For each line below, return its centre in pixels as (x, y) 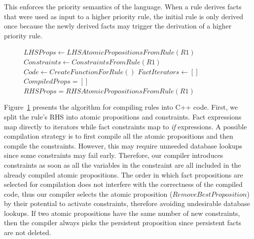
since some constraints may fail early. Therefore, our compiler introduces (114, 155)
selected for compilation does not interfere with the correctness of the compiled (123, 184)
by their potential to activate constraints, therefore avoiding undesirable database (127, 203)
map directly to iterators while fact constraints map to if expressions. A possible (126, 126)
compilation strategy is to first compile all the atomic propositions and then (119, 136)
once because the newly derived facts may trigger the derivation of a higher (118, 26)
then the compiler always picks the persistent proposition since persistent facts (123, 223)
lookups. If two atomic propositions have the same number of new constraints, (122, 213)
